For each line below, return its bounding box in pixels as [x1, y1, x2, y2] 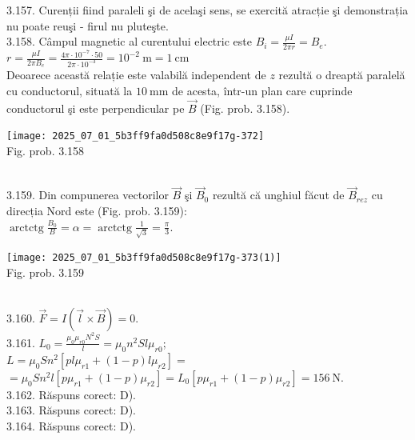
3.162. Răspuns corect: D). [6, 386, 136, 402]
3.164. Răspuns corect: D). [6, 417, 136, 434]
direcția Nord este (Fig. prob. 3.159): [6, 202, 187, 218]
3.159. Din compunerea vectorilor [6, 186, 169, 203]
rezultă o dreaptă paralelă [278, 66, 405, 83]
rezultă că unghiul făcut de [212, 186, 345, 203]
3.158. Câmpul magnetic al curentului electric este [6, 33, 252, 50]
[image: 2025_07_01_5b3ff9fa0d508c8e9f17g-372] [6, 130, 265, 142]
